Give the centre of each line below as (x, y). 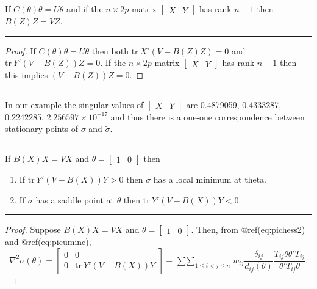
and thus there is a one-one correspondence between (208, 116)
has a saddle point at (75, 199)
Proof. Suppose (33, 229)
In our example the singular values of (74, 104)
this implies (27, 75)
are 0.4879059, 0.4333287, (234, 104)
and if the (85, 9)
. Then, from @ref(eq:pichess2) (248, 229)
